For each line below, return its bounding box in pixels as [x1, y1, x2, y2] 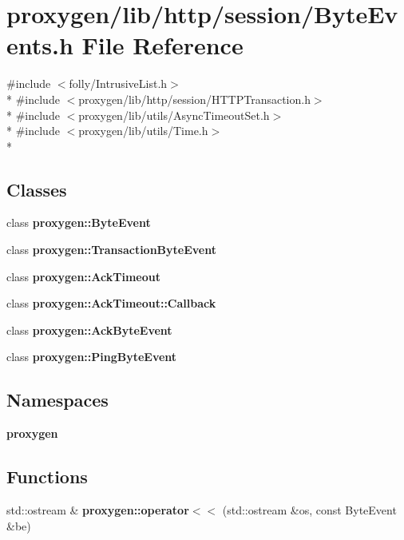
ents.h [6, 29, 73, 62]
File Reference [81, 29, 244, 62]
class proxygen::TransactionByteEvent [6, 241, 216, 258]
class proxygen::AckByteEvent [6, 321, 172, 338]
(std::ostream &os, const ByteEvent [222, 502, 397, 518]
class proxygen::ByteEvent [6, 214, 151, 231]
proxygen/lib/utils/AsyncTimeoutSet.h [78, 106, 270, 123]
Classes [6, 177, 67, 201]
